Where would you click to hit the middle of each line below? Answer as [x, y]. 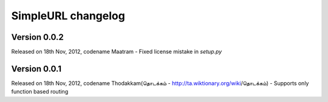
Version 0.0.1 [36, 69]
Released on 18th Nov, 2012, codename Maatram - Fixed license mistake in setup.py [117, 52]
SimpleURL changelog [68, 16]
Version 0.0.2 [37, 37]
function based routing [40, 92]
